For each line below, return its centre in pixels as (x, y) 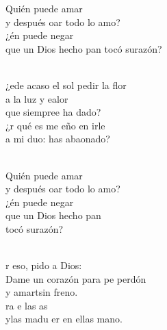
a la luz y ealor (37, 98)
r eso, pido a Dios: (44, 265)
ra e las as (27, 305)
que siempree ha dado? (53, 112)
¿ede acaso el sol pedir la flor (66, 85)
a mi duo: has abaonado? (58, 139)
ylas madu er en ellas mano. (64, 319)
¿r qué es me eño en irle (55, 125)
